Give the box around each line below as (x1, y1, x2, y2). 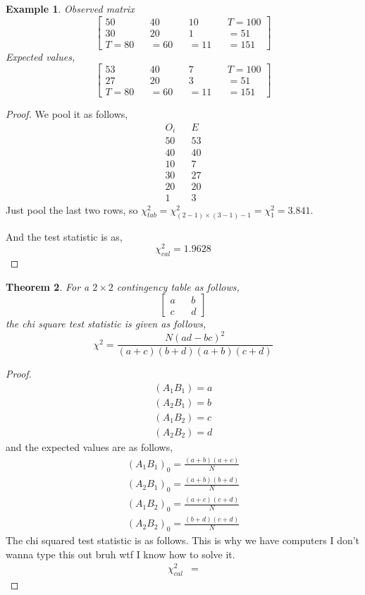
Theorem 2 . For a (6, 279, 89, 294)
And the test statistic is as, (6, 229, 123, 244)
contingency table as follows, (116, 279, 240, 294)
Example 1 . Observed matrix (6, 1, 135, 16)
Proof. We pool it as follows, (6, 107, 128, 121)
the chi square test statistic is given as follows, (6, 316, 206, 331)
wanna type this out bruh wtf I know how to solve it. (6, 546, 235, 561)
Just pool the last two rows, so (6, 202, 138, 217)
